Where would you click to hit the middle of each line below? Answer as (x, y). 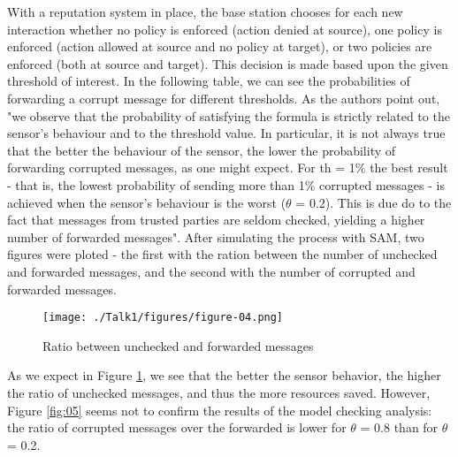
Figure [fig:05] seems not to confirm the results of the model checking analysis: (220, 410)
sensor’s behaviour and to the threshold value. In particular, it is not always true (226, 133)
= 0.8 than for (399, 427)
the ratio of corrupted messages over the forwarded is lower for (177, 427)
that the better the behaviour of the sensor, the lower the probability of (202, 150)
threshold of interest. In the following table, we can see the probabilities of (209, 81)
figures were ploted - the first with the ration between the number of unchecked (222, 254)
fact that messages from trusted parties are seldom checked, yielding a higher (216, 220)
